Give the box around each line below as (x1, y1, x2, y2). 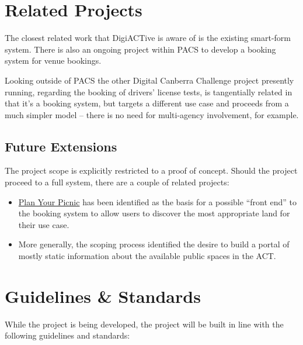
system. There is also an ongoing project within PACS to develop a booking (5, 43, 276, 55)
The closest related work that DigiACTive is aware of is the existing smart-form (5, 32, 291, 44)
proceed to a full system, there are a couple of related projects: (5, 176, 229, 188)
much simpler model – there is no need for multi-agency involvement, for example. (5, 108, 299, 120)
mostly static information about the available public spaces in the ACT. (18, 250, 276, 262)
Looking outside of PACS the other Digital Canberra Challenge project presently (5, 74, 294, 86)
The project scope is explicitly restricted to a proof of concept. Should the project (5, 164, 298, 177)
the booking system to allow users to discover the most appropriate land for (18, 207, 290, 219)
